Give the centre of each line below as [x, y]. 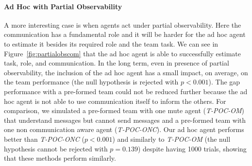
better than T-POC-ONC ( [44, 139]
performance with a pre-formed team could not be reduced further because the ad [126, 91]
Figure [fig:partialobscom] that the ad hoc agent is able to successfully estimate [123, 53]
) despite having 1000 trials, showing [192, 148]
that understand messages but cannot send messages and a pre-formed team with [125, 120]
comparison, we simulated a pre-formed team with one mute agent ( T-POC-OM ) [124, 110]
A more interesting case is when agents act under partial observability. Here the [123, 25]
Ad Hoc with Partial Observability [63, 6]
